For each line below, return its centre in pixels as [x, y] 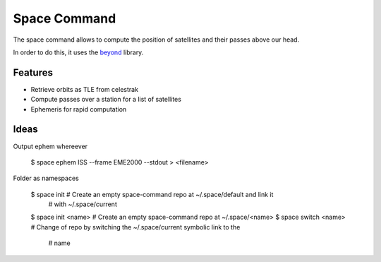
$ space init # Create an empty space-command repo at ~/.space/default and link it [152, 194]
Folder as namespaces [46, 178]
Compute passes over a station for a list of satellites [106, 100]
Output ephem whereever [50, 146]
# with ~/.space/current [83, 204]
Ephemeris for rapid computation [79, 109]
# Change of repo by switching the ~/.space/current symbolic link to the [135, 227]
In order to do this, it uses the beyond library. [78, 52]
